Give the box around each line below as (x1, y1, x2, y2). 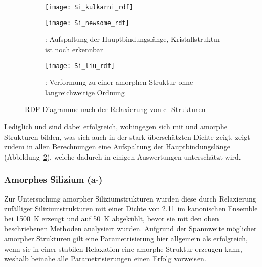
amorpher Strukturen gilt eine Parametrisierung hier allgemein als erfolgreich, (4, 233, 248, 243)
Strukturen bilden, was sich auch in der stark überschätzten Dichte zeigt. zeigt (4, 131, 250, 142)
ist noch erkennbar (45, 43, 103, 54)
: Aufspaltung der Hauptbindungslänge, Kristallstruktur (45, 34, 221, 44)
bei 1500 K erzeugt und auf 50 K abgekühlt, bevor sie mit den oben (4, 213, 219, 224)
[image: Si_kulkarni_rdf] (45, 4, 133, 11)
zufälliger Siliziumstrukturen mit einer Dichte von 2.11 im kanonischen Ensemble (4, 203, 258, 214)
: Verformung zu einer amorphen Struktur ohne (45, 77, 193, 87)
